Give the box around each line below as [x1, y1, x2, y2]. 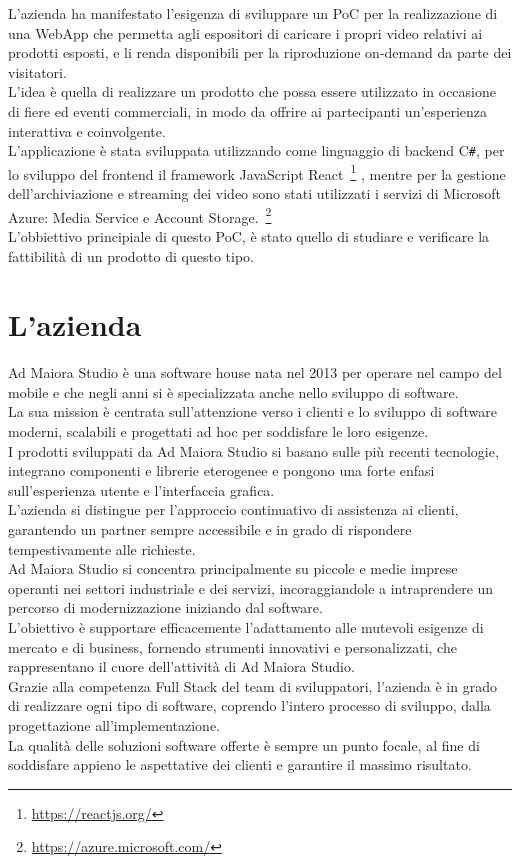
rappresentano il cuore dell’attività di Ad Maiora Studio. [8, 656, 355, 677]
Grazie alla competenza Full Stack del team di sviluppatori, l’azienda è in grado [8, 675, 497, 696]
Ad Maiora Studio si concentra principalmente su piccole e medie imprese [8, 558, 458, 579]
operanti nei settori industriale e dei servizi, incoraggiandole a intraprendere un [8, 577, 494, 598]
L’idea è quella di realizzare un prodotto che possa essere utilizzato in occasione [8, 81, 496, 102]
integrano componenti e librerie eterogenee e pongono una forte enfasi [8, 460, 435, 481]
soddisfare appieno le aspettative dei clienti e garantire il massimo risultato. [8, 754, 472, 775]
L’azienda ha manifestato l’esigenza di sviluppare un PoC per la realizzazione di [8, 3, 498, 23]
